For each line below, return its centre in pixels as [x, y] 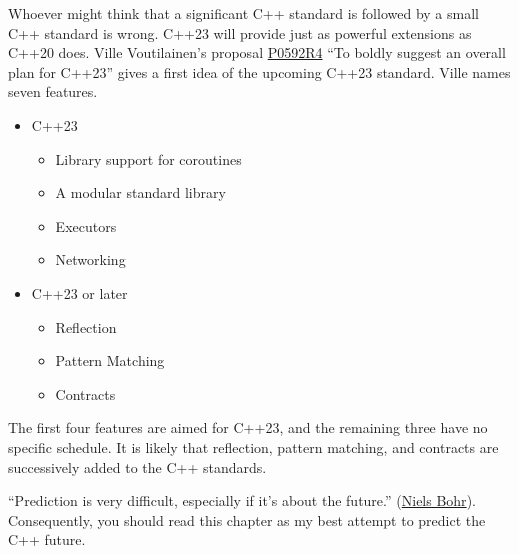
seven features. [53, 91]
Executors [86, 225]
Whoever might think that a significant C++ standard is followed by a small [243, 13]
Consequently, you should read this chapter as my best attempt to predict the [247, 519]
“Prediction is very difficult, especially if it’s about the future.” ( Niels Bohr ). [242, 500]
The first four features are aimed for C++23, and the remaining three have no [248, 427]
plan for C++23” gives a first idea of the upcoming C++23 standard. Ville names [259, 71]
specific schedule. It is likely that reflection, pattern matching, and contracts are [253, 446]
